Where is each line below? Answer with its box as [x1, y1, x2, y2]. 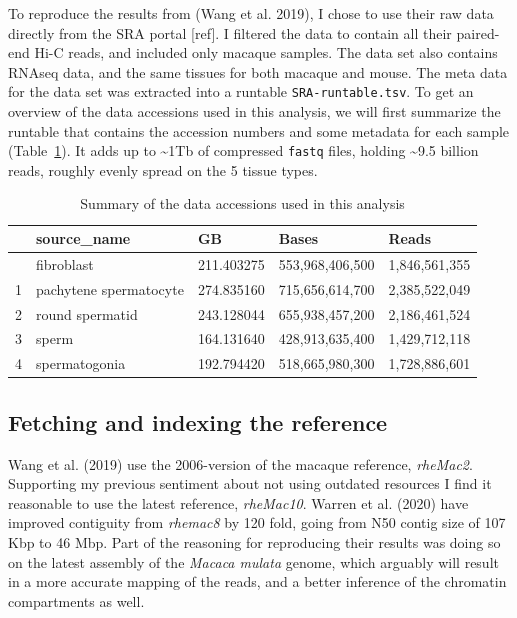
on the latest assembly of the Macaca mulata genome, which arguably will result [8, 551, 499, 572]
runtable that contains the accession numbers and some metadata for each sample [8, 120, 510, 141]
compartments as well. [8, 590, 145, 611]
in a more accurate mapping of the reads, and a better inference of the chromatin [8, 571, 507, 592]
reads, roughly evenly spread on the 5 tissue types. [8, 159, 318, 180]
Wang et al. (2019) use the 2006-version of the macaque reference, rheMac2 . [8, 453, 473, 474]
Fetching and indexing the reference [8, 406, 388, 437]
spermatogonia [36, 353, 126, 374]
